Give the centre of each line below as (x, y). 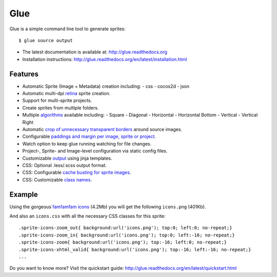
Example (24, 195)
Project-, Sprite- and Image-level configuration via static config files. (95, 151)
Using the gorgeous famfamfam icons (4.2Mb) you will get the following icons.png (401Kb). (108, 207)
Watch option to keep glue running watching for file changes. (87, 143)
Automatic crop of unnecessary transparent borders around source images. (102, 129)
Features (24, 74)
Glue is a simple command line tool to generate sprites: (67, 29)
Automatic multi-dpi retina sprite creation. (66, 94)
